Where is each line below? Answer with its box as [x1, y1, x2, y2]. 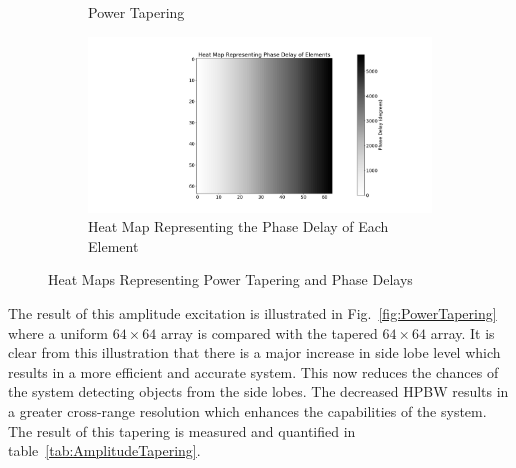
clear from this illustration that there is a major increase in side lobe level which [8, 342, 501, 363]
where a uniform [8, 322, 109, 343]
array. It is [430, 322, 495, 343]
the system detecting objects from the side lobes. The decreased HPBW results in [8, 381, 509, 402]
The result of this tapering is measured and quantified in [8, 420, 356, 441]
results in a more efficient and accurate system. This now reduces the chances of [8, 361, 499, 382]
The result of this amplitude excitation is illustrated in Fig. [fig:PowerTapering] [8, 303, 497, 323]
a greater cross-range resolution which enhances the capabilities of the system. [8, 400, 487, 421]
